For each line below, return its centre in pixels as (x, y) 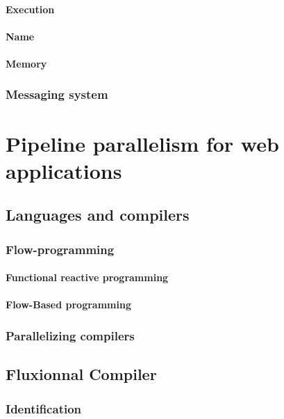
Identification (44, 408)
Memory (26, 63)
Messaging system (57, 94)
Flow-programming (60, 249)
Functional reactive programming (87, 277)
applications (64, 170)
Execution (30, 9)
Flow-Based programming (68, 305)
